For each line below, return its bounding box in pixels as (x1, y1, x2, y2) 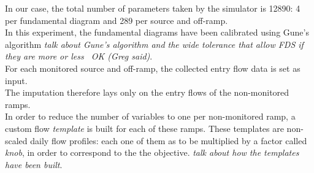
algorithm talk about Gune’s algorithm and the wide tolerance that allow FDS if (5, 37, 304, 50)
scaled (5, 134, 28, 147)
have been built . (5, 158, 63, 171)
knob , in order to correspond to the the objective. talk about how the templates (5, 146, 299, 159)
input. (5, 74, 28, 87)
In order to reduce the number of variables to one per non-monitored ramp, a (5, 110, 296, 123)
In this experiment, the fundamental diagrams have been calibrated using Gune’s (5, 26, 309, 39)
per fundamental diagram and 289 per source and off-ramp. (5, 13, 228, 26)
